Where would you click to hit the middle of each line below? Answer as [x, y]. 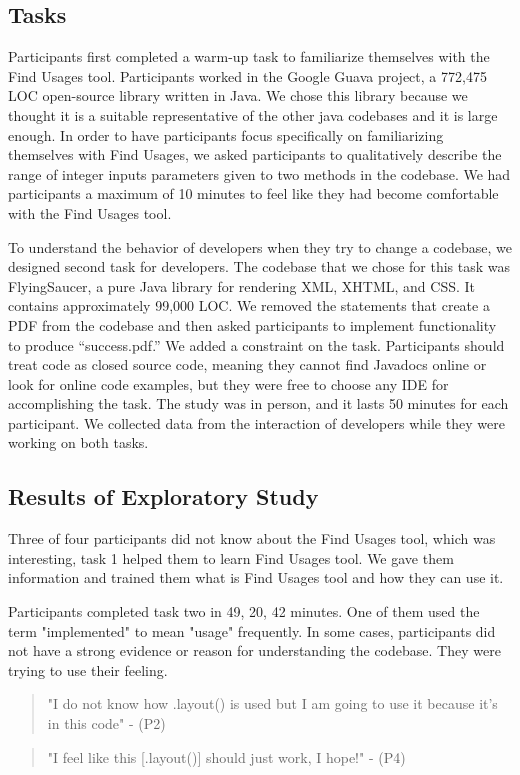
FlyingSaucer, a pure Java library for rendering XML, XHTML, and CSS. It [242, 285]
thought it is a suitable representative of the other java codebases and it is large [253, 114]
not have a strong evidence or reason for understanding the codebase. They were [254, 650]
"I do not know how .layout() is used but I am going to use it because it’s [272, 703]
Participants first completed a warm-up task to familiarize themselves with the [249, 56]
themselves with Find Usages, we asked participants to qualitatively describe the [255, 154]
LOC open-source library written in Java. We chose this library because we [238, 95]
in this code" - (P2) [106, 723]
